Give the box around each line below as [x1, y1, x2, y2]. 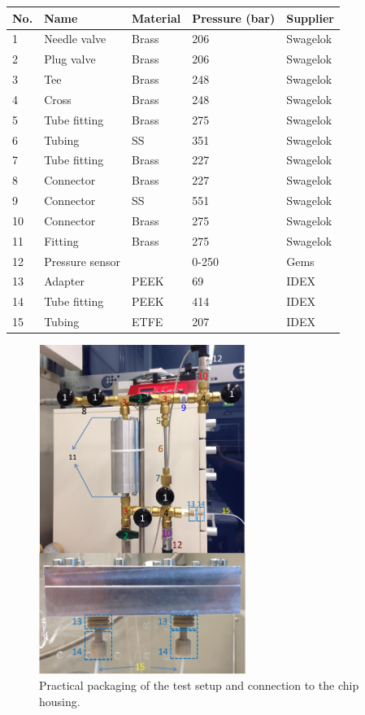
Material [132, 9, 181, 26]
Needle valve [44, 30, 106, 47]
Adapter [44, 272, 85, 290]
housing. [39, 693, 80, 710]
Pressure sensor [44, 252, 121, 269]
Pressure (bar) [192, 9, 276, 26]
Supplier [286, 9, 334, 26]
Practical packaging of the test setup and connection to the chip [39, 677, 359, 694]
